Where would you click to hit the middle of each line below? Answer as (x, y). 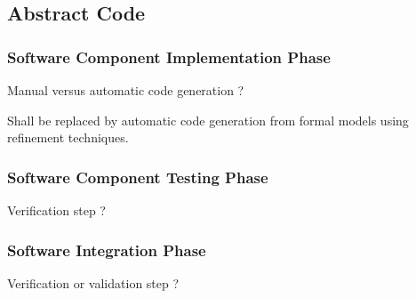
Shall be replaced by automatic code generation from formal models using (208, 120)
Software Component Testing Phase (138, 177)
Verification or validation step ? (93, 282)
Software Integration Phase (107, 250)
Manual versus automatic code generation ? (126, 90)
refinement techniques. (68, 137)
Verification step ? (56, 210)
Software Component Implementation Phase (169, 56)
